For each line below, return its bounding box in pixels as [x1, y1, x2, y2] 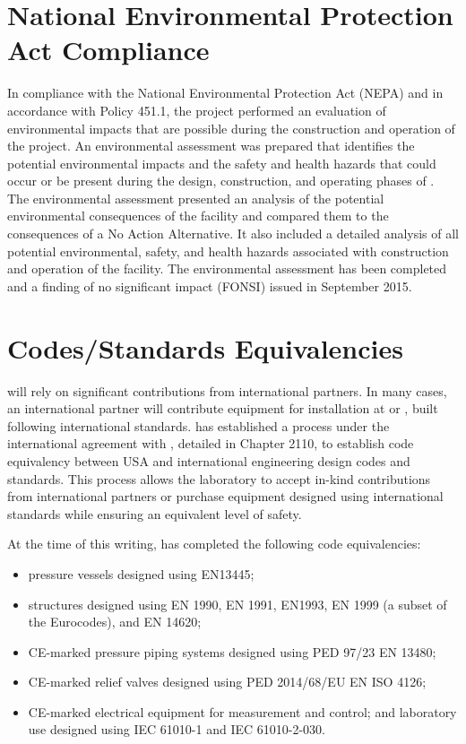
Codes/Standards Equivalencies [7, 329, 403, 366]
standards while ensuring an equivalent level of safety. [7, 504, 302, 523]
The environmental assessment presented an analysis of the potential [7, 188, 384, 207]
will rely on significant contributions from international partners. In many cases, [7, 381, 447, 400]
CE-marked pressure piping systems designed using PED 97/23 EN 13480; [28, 642, 436, 661]
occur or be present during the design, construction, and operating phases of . [7, 171, 435, 190]
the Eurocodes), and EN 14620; [28, 612, 202, 631]
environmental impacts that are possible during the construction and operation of [7, 118, 455, 137]
